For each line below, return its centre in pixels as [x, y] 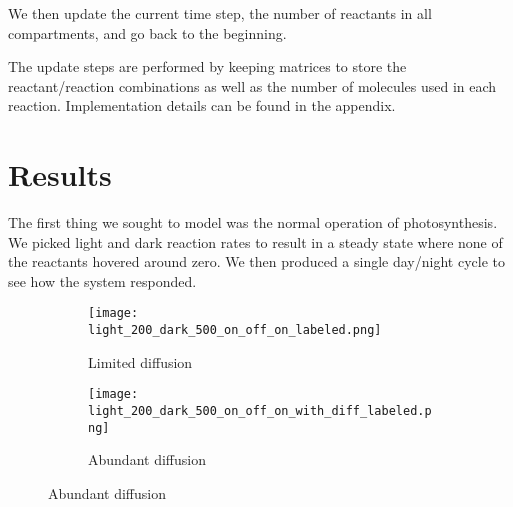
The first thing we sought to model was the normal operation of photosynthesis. [253, 222]
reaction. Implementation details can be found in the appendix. [202, 105]
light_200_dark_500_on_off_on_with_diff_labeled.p [260, 411]
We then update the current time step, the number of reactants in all [220, 13]
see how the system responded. [102, 280]
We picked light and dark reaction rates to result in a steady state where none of [255, 241]
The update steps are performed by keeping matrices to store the [207, 66]
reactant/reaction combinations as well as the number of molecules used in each [252, 85]
